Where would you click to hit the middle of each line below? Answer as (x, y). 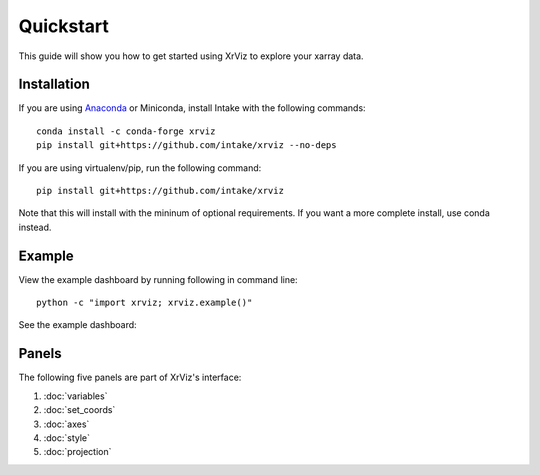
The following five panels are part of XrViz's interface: (130, 377)
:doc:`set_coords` (79, 410)
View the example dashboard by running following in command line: (158, 279)
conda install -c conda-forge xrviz (126, 131)
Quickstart (64, 26)
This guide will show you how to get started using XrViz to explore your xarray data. (191, 56)
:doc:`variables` (75, 396)
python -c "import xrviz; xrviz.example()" (144, 303)
